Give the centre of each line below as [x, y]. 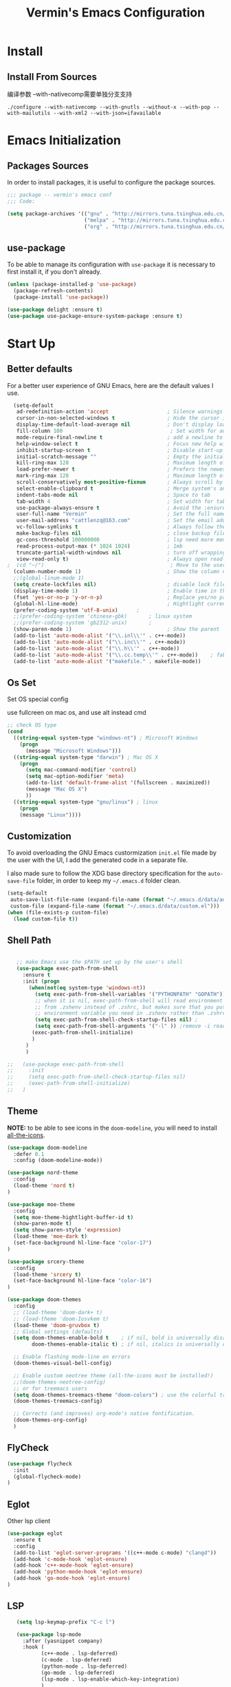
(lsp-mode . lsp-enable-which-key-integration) [110, 1679]
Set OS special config [38, 699]
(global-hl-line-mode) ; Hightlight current [121, 603]
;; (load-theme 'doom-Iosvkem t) [61, 1319]
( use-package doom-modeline [47, 1148]
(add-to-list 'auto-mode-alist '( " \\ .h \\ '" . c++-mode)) [97, 648]
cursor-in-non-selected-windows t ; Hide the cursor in [122, 418]
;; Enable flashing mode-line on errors [72, 1357]
